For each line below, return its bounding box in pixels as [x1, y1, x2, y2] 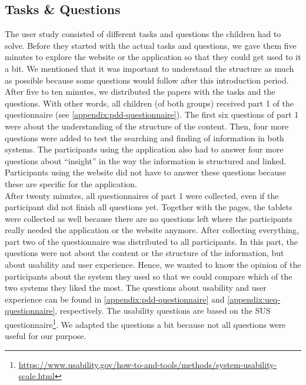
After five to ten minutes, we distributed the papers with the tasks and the [5, 85, 275, 98]
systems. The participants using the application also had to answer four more [5, 143, 284, 155]
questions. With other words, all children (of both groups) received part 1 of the [5, 97, 294, 109]
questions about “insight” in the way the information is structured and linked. [5, 154, 287, 167]
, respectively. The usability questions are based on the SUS [55, 304, 271, 317]
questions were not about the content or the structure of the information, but [5, 247, 284, 259]
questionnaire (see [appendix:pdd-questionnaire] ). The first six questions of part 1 [5, 108, 299, 121]
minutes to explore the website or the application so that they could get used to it [5, 51, 301, 63]
